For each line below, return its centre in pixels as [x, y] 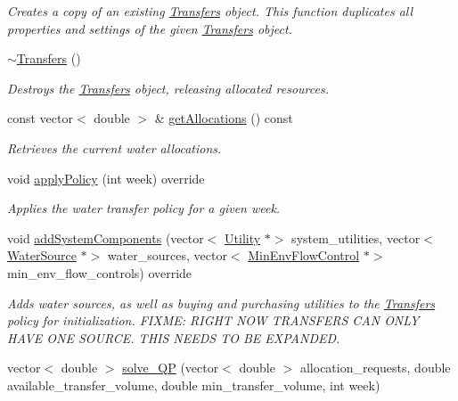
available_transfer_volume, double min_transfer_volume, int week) [194, 385]
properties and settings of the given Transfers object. [150, 28]
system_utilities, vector [356, 237]
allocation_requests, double [375, 368]
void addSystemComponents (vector [106, 237]
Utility [243, 237]
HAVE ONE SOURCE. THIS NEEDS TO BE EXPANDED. [174, 337]
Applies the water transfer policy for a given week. [144, 208]
